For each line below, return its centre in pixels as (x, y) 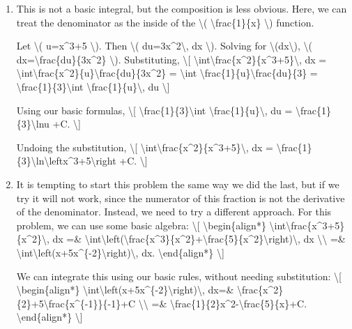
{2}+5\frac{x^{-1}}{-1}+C (76, 303)
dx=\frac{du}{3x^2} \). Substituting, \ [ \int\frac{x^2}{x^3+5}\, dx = (171, 59)
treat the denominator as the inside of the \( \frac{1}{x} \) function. (165, 22)
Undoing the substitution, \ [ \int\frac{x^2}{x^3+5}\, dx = (145, 147)
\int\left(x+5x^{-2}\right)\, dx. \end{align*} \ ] (120, 252)
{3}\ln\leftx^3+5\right (66, 161)
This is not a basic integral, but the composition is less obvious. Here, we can (182, 8)
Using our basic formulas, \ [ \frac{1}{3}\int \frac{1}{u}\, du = (154, 110)
